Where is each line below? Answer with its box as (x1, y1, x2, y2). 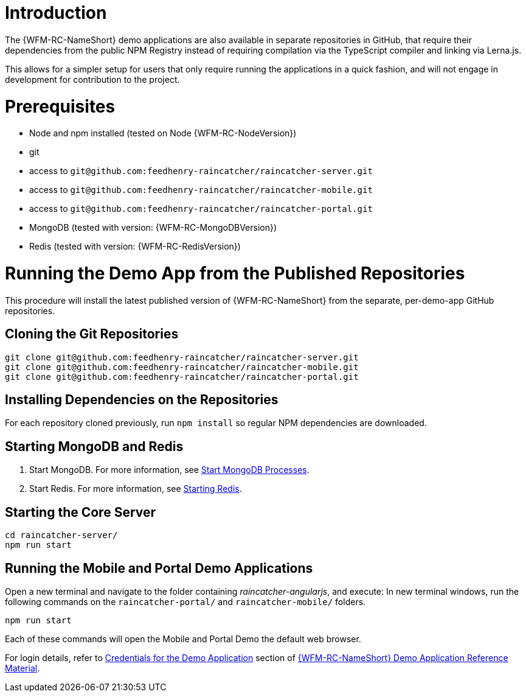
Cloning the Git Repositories (5, 326, 179, 342)
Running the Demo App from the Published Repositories (5, 263, 465, 284)
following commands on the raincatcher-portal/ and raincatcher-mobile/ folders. (5, 596, 366, 607)
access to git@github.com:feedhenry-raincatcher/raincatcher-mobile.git (29, 184, 373, 195)
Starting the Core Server (5, 504, 156, 520)
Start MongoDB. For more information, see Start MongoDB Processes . (29, 464, 310, 475)
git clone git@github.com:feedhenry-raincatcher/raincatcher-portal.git (5, 371, 359, 382)
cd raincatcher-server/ (5, 530, 118, 541)
